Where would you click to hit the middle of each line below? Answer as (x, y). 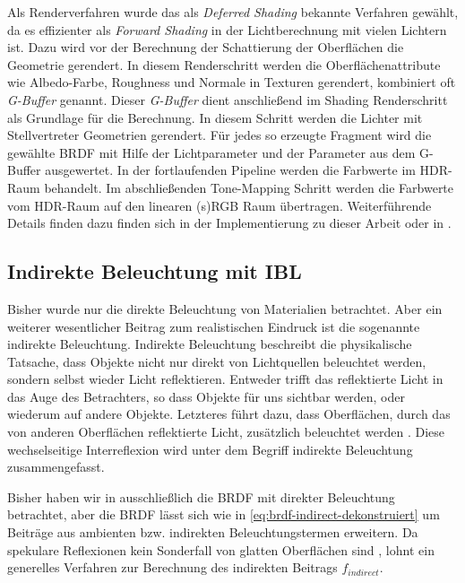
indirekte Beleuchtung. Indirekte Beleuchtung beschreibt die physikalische (210, 344)
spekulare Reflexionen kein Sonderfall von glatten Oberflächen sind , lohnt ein (221, 549)
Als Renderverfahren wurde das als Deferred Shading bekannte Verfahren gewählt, (233, 12)
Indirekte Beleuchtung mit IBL (155, 271)
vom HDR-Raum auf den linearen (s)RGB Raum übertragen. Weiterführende (220, 205)
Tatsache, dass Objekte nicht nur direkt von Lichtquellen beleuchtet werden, (217, 361)
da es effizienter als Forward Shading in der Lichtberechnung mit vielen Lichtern (227, 29)
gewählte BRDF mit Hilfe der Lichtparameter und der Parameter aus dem (211, 152)
